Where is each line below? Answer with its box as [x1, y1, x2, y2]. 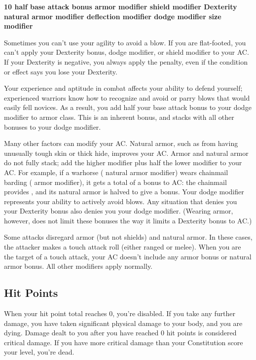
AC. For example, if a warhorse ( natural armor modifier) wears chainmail [4, 167, 228, 177]
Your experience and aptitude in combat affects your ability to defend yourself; [4, 83, 243, 93]
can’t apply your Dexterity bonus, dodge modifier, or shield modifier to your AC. [4, 47, 249, 57]
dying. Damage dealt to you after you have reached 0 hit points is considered [4, 327, 237, 338]
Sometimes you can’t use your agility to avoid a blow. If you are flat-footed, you [4, 37, 246, 47]
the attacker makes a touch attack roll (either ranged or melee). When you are [4, 242, 241, 252]
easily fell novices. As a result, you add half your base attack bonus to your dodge [4, 102, 252, 112]
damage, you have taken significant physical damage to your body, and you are [4, 318, 243, 328]
